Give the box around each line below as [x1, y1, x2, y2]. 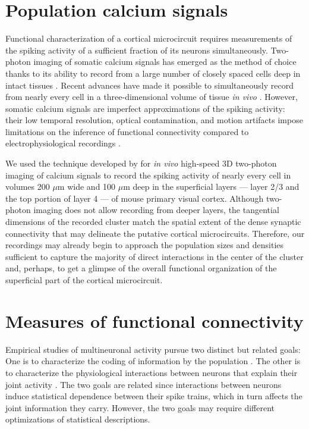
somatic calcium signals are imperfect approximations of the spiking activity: [5, 102, 285, 114]
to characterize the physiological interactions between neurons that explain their [5, 366, 298, 378]
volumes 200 [5, 180, 50, 193]
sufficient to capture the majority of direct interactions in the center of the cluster [5, 250, 304, 262]
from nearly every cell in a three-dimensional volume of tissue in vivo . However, [5, 90, 298, 103]
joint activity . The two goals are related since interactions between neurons [5, 378, 282, 390]
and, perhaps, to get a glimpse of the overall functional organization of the [5, 262, 277, 274]
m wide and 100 [57, 180, 116, 193]
